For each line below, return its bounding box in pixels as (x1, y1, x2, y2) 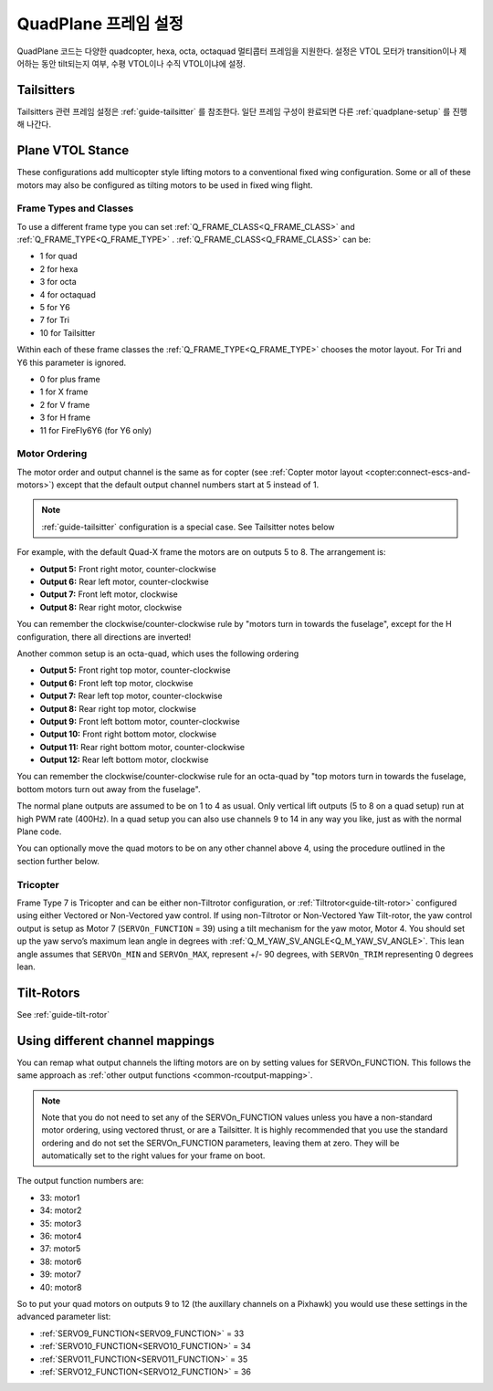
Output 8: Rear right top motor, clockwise (39, 703, 196, 714)
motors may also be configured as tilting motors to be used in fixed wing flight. (16, 179, 313, 191)
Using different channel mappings (16, 1032, 215, 1049)
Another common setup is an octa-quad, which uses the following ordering (16, 648, 299, 659)
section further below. (16, 855, 100, 866)
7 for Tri (39, 315, 70, 326)
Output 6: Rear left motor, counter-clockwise (39, 576, 209, 588)
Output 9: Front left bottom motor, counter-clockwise (39, 716, 241, 727)
